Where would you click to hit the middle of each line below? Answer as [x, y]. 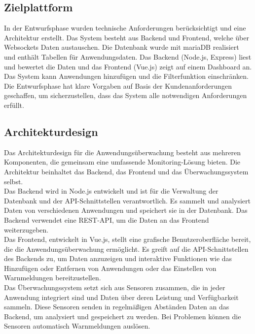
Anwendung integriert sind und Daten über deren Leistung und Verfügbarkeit [121, 297]
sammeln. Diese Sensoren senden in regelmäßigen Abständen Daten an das [117, 307]
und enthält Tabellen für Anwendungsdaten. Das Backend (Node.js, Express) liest [128, 56]
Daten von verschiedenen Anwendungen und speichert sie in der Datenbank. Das [126, 210]
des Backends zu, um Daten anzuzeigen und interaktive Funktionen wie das [118, 258]
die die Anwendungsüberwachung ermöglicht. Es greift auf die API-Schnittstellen [126, 249]
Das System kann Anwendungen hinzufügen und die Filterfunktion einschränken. [126, 76]
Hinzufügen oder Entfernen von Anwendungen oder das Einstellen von [110, 268]
